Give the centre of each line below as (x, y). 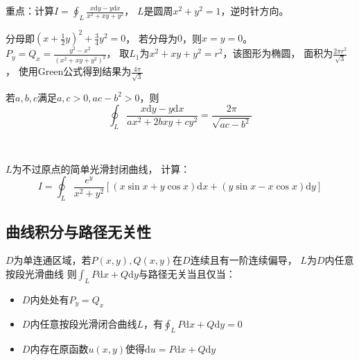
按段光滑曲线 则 (41, 274)
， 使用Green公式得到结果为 (69, 71)
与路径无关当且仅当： (187, 274)
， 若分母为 (151, 38)
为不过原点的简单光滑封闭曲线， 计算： (101, 168)
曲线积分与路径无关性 (78, 231)
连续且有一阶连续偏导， (244, 260)
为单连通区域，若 (52, 260)
